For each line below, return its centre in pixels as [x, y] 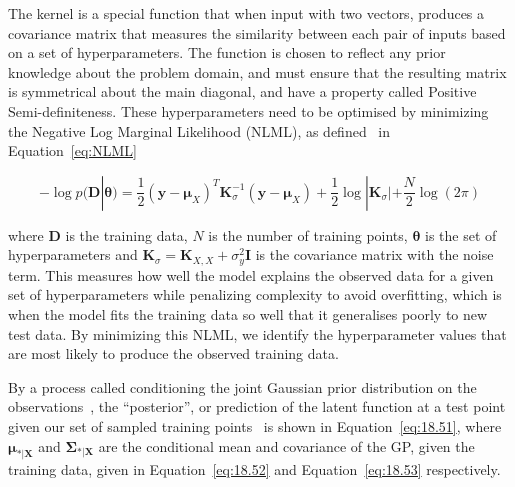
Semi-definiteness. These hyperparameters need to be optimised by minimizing [248, 110]
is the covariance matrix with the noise [374, 254]
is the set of [460, 234]
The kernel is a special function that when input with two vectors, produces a [246, 13]
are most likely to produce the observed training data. [173, 353]
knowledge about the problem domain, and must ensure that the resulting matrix [257, 71]
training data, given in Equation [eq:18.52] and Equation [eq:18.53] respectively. [254, 469]
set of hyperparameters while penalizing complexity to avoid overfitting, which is [255, 294]
